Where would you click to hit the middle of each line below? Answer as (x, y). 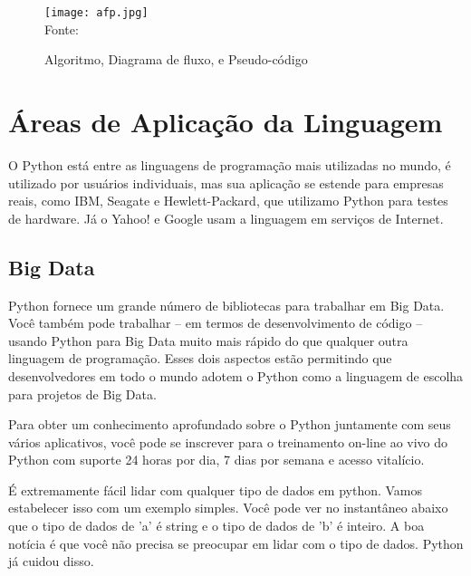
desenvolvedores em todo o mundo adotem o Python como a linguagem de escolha (236, 375)
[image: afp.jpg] (96, 13)
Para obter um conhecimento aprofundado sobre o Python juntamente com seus (230, 424)
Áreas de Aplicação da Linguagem (226, 122)
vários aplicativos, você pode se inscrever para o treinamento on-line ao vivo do (228, 442)
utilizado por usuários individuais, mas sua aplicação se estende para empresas (226, 182)
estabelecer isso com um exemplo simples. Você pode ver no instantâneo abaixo (228, 508)
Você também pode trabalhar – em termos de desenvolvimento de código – (216, 323)
